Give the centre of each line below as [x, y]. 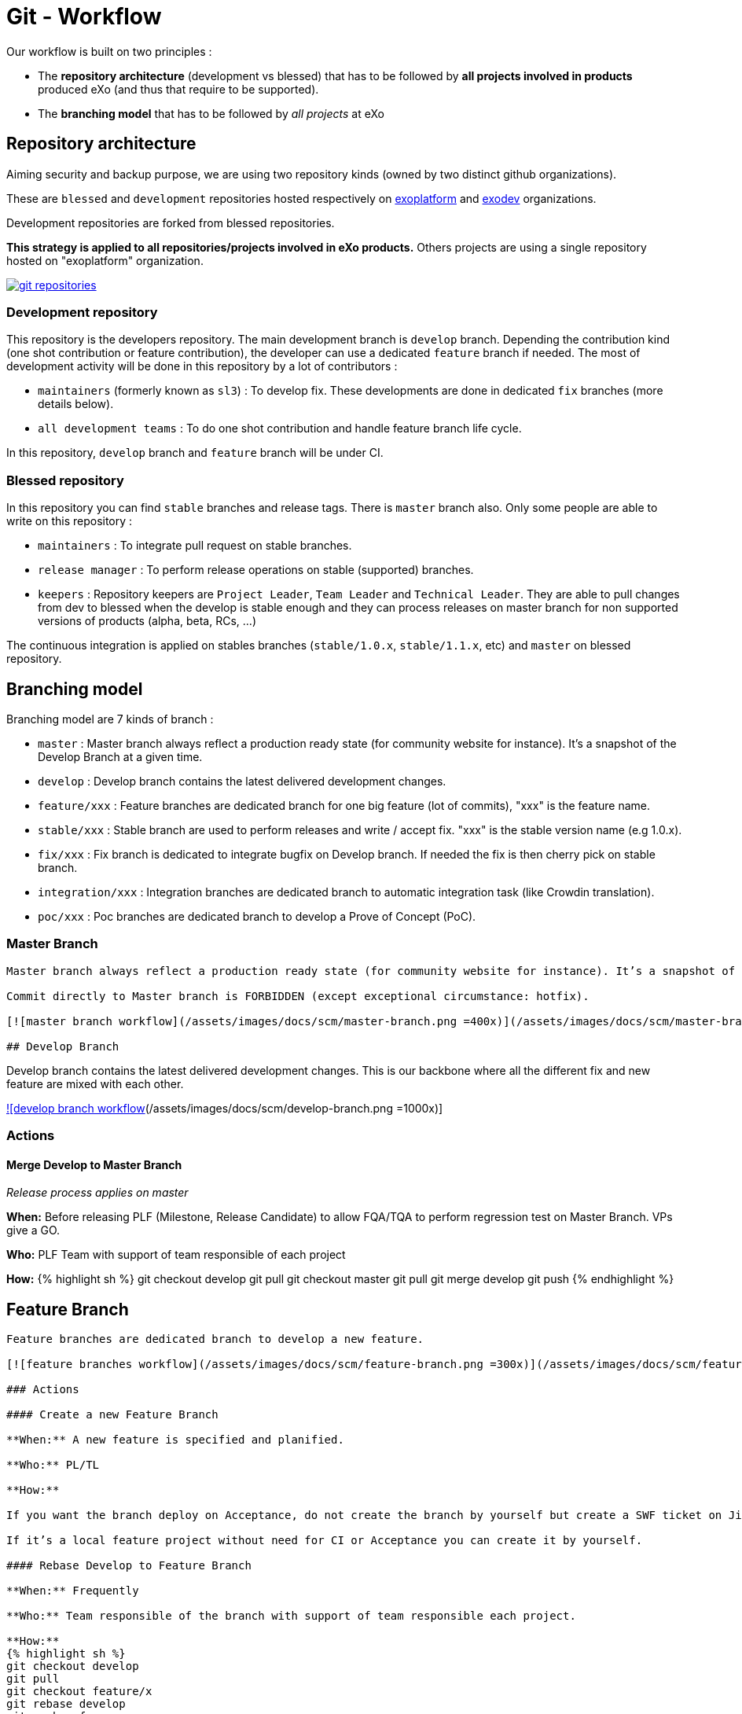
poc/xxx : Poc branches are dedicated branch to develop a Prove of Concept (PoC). [257, 916]
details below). [76, 404]
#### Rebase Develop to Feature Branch [129, 1566]
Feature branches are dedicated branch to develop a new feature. [215, 1339]
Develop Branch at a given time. [120, 756]
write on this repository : [70, 521]
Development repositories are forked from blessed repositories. [171, 223]
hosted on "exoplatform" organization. [105, 260]
